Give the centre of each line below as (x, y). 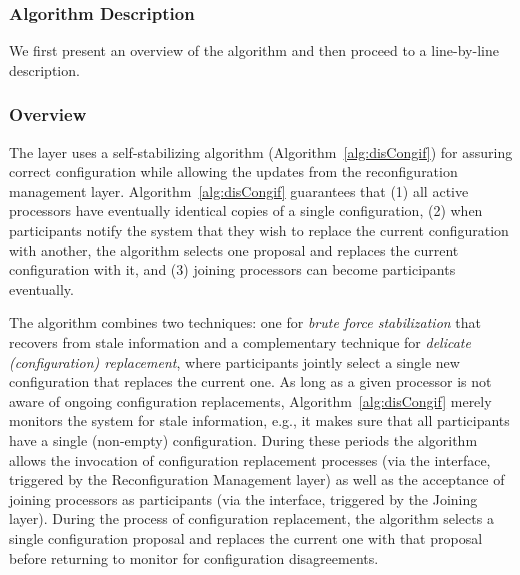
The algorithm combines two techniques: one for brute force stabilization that (245, 322)
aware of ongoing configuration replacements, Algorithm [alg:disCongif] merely (250, 400)
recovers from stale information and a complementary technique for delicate (240, 341)
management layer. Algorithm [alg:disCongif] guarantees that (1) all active (239, 190)
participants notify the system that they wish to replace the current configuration (259, 230)
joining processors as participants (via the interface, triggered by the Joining (243, 498)
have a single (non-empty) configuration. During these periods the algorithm (243, 439)
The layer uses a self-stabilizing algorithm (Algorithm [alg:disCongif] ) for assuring (261, 151)
